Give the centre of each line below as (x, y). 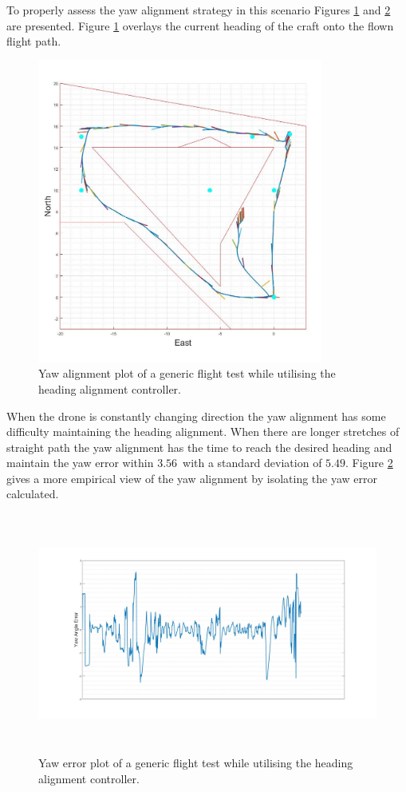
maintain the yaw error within (80, 463)
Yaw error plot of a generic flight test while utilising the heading (196, 763)
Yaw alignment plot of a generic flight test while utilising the (187, 373)
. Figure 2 (369, 463)
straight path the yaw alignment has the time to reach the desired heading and (199, 447)
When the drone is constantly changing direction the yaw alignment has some (196, 416)
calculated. (33, 494)
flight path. (34, 41)
